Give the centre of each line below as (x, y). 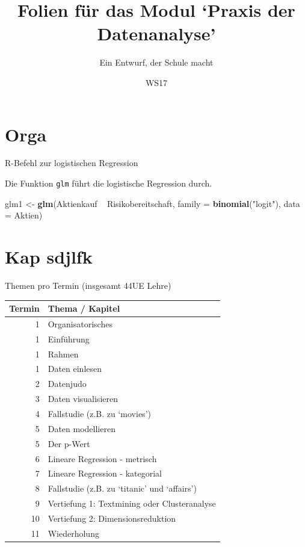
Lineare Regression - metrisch (102, 458)
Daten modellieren (82, 428)
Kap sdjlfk (49, 257)
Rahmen (63, 354)
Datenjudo (67, 384)
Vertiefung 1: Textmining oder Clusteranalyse (132, 503)
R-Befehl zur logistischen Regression (72, 163)
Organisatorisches (80, 323)
